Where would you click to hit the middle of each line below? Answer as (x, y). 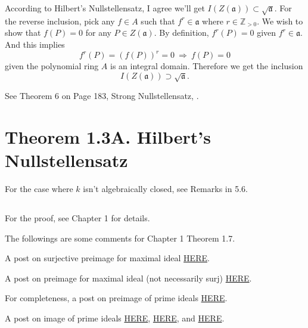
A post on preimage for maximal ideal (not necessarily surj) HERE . (128, 278)
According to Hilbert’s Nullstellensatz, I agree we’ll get (105, 8)
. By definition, (181, 33)
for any (98, 33)
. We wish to (280, 21)
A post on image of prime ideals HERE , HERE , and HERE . (115, 318)
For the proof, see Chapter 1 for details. (77, 217)
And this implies (35, 44)
